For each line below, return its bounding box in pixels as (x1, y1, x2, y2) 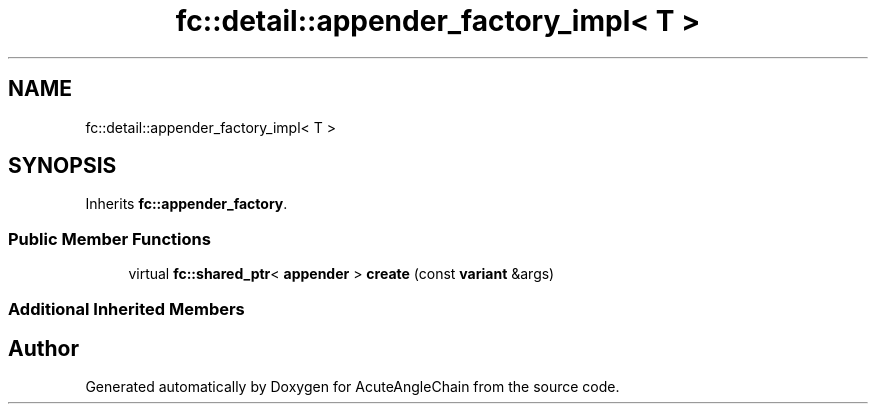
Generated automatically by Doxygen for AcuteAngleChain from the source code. (85, 378, 620, 396)
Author (8, 335, 79, 361)
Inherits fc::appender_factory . (85, 195, 288, 213)
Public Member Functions (8, 228, 211, 249)
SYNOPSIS (8, 153, 117, 179)
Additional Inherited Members (8, 298, 245, 319)
